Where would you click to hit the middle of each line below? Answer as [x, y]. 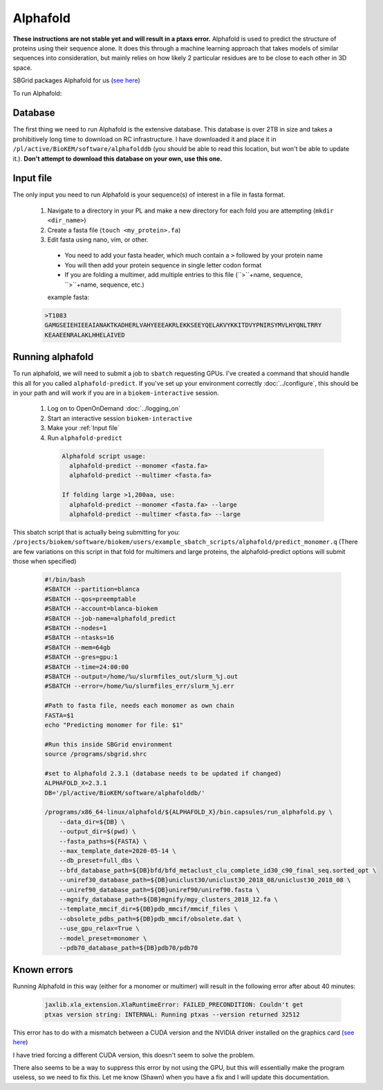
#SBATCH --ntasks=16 [79, 638]
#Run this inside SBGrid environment [109, 744]
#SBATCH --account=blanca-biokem [101, 609]
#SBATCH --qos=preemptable [90, 599]
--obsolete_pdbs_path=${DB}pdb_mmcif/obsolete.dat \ [150, 919]
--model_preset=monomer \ [103, 938]
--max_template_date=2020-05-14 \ [118, 851]
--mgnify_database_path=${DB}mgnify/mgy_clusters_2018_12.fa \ [169, 899]
